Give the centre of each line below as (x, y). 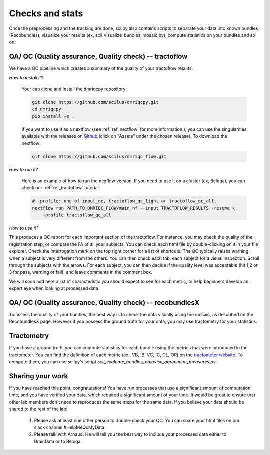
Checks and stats (46, 13)
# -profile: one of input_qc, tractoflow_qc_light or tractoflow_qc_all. (124, 201)
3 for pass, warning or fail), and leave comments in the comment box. (81, 272)
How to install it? (26, 77)
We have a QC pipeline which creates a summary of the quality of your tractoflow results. (101, 68)
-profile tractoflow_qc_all (77, 215)
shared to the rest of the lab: (38, 409)
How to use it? (24, 228)
